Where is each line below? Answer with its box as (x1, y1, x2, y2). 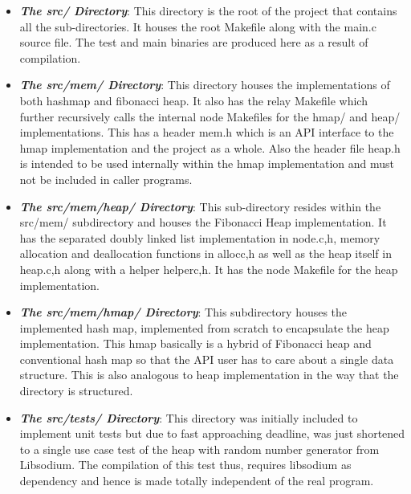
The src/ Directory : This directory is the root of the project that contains (19, 2, 397, 18)
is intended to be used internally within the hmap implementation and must (19, 155, 394, 172)
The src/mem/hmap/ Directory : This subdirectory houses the (19, 304, 348, 320)
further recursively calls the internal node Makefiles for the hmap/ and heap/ (19, 108, 401, 125)
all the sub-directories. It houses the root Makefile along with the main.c (19, 18, 376, 35)
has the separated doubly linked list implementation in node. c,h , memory (19, 229, 380, 246)
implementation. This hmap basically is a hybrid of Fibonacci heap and (19, 335, 372, 352)
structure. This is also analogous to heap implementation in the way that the (19, 366, 399, 383)
